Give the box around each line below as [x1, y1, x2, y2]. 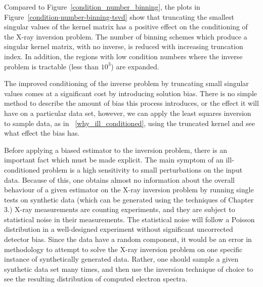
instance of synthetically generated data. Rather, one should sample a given [4, 254, 239, 264]
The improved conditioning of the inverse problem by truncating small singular [4, 78, 249, 89]
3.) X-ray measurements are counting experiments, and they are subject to [4, 204, 235, 215]
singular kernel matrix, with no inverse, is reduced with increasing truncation [4, 41, 243, 52]
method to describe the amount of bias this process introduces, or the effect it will [4, 98, 259, 108]
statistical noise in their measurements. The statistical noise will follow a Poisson [4, 214, 255, 224]
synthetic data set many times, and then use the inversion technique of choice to [4, 263, 253, 274]
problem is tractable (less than [4, 61, 99, 71]
